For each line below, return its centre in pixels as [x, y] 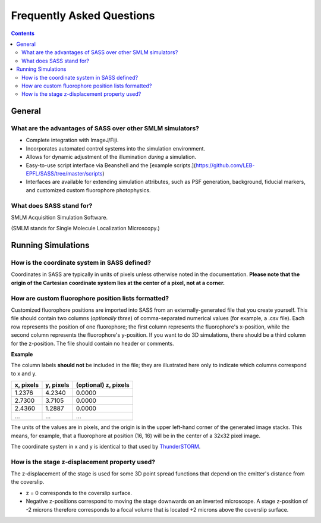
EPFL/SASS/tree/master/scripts [64, 173]
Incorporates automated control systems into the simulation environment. [116, 148]
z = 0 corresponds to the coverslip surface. [79, 493]
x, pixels [26, 385]
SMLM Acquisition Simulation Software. [59, 217]
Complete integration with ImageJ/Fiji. [72, 140]
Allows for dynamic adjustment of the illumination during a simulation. [111, 157]
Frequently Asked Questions [83, 15]
